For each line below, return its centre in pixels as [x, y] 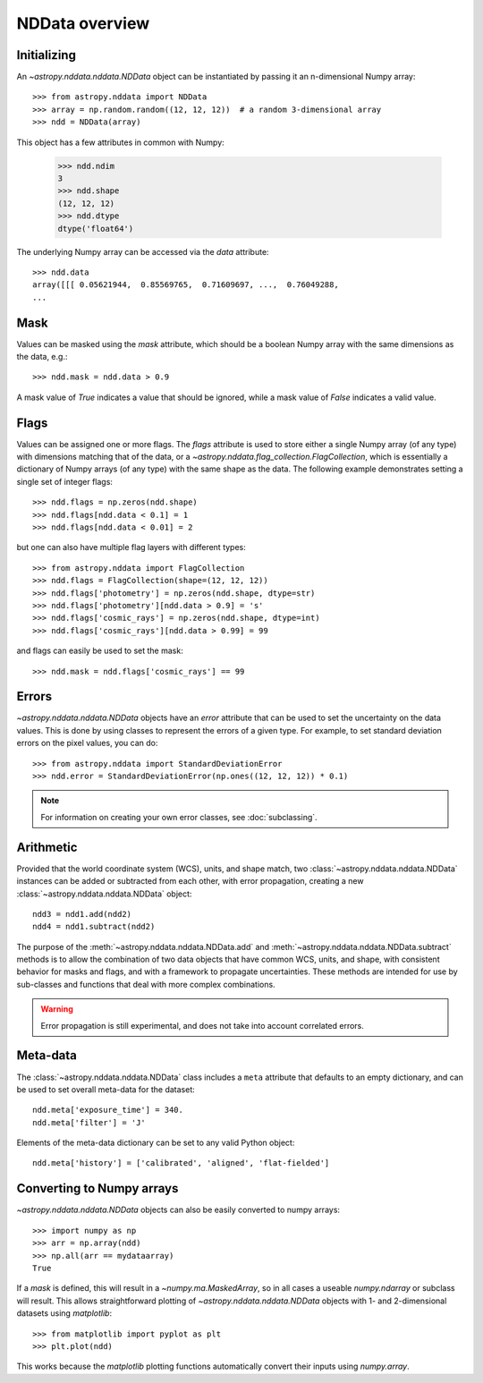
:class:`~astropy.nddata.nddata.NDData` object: [104, 894]
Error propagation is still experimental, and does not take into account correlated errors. [202, 1025]
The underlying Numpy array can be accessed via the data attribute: [143, 251]
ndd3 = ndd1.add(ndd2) [82, 914]
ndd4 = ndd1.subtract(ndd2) [94, 927]
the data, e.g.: [42, 357]
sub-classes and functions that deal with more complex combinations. [146, 984]
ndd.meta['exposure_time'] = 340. [108, 1110]
